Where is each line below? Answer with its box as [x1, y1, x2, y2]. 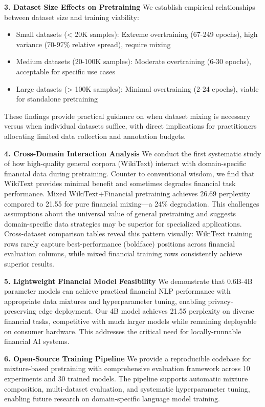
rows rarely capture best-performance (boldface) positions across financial [4, 238, 235, 249]
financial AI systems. [4, 336, 70, 347]
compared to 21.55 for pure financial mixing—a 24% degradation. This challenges [4, 198, 259, 209]
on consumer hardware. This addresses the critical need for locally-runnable [4, 325, 241, 336]
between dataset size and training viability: [4, 11, 139, 22]
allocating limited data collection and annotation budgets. [4, 130, 186, 141]
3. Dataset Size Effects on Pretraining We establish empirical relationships [4, 2, 255, 12]
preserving [4, 306, 36, 316]
